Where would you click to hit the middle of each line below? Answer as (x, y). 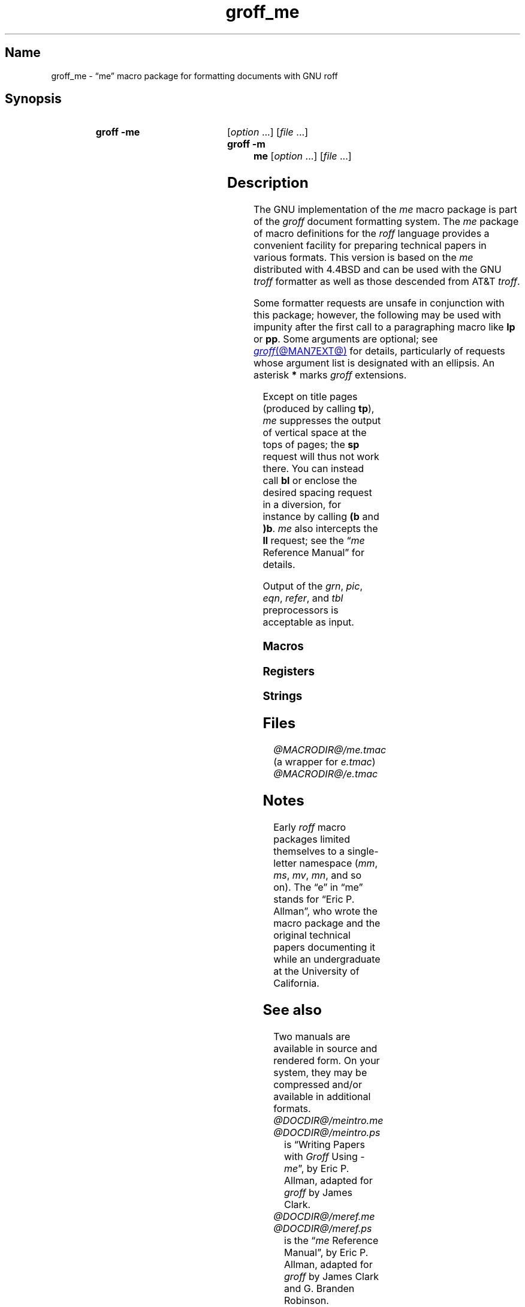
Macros (283, 646)
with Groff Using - (325, 1156)
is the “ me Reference (331, 1240)
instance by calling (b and (321, 517)
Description (268, 183)
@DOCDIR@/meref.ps (323, 1228)
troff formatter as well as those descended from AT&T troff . (387, 282)
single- (363, 851)
